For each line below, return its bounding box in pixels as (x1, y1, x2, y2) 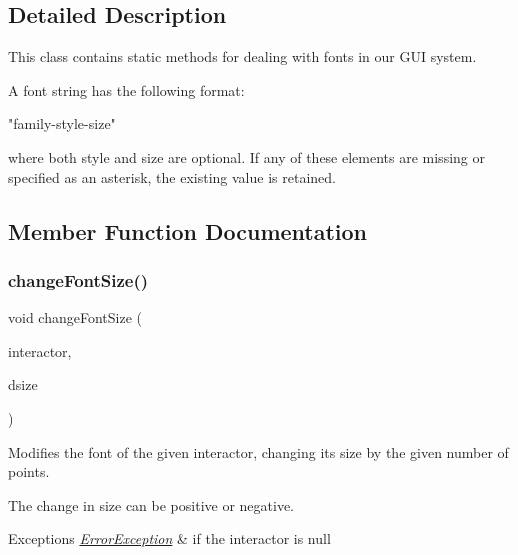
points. (8, 461, 50, 482)
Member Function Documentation (8, 215, 368, 246)
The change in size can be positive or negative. (8, 494, 294, 515)
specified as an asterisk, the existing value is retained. (8, 166, 336, 187)
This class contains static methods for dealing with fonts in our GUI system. (8, 46, 477, 67)
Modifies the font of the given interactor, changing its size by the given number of (8, 441, 509, 462)
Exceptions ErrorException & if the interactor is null (8, 528, 331, 549)
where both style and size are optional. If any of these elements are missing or (8, 146, 485, 167)
